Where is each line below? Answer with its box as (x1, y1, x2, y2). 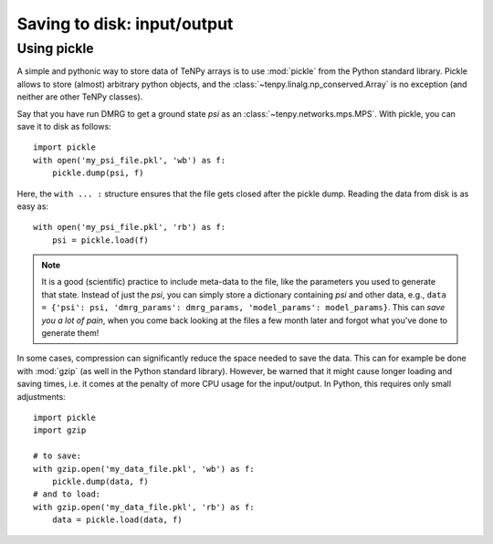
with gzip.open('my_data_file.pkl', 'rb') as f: (33, 502, 255, 512)
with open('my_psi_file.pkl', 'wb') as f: (33, 155, 226, 165)
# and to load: (33, 489, 101, 499)
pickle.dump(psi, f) (51, 168, 144, 178)
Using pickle (16, 40, 95, 57)
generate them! (41, 328, 100, 339)
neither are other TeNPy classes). (16, 91, 143, 102)
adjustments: (16, 391, 66, 402)
